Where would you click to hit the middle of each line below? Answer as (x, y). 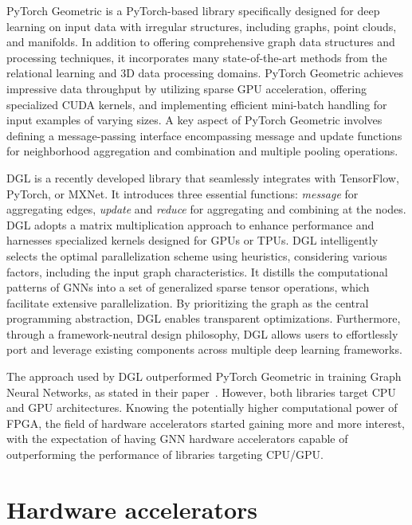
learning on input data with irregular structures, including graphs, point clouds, (202, 26)
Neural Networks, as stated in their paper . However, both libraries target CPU (201, 392)
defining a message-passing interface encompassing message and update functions (204, 135)
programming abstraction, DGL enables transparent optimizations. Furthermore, (204, 318)
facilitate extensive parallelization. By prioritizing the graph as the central (188, 302)
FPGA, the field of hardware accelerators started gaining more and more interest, (206, 423)
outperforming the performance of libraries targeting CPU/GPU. (165, 454)
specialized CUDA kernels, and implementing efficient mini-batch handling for (197, 104)
